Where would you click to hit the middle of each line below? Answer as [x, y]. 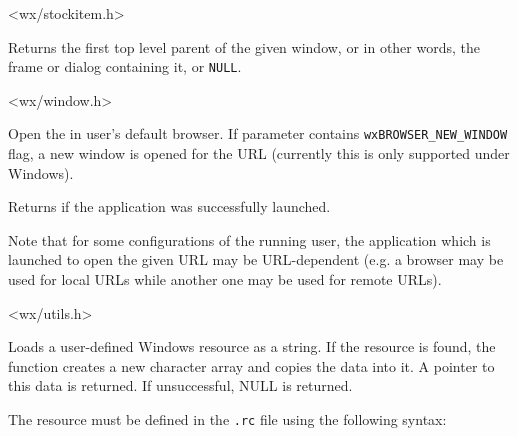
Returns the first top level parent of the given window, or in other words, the [244, 46]
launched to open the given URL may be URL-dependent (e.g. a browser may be [256, 259]
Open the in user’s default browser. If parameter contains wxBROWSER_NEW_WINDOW [258, 133]
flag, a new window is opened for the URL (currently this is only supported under [259, 153]
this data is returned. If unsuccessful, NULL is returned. [180, 385]
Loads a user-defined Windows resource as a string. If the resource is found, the [252, 346]
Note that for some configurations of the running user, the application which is [249, 239]
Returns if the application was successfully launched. [169, 206]
